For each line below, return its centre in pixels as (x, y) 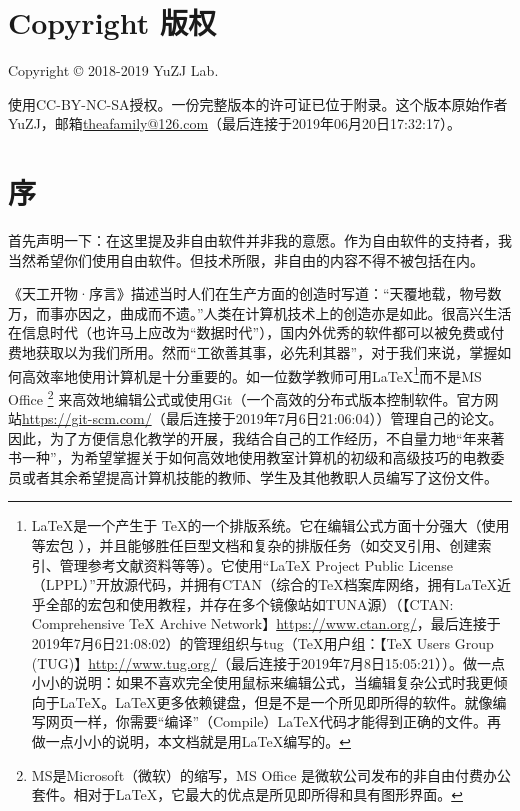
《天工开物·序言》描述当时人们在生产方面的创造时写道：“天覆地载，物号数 (255, 293)
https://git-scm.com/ (87, 418)
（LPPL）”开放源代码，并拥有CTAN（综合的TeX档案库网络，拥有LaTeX (264, 584)
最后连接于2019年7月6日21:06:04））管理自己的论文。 (334, 418)
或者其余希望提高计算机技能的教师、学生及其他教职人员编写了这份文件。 (259, 476)
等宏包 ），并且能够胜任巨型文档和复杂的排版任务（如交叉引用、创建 (254, 545)
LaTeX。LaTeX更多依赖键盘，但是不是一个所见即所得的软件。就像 (276, 701)
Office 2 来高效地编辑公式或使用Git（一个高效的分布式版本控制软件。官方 (246, 397)
